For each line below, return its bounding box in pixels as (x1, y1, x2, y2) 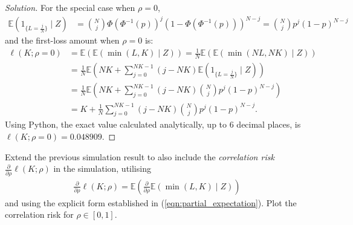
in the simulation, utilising (53, 162, 151, 175)
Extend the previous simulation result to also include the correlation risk (5, 150, 274, 163)
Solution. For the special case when (5, 1, 135, 13)
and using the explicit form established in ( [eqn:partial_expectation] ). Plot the (5, 196, 297, 209)
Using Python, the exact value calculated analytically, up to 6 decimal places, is (5, 118, 301, 131)
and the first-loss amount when (5, 34, 120, 47)
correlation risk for (5, 208, 74, 221)
